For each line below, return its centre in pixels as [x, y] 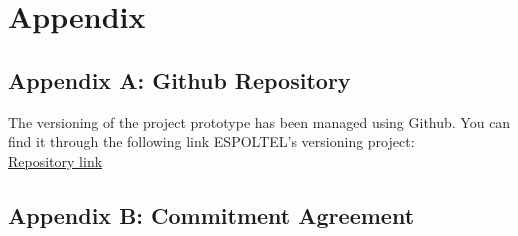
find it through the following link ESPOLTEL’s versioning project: [211, 141]
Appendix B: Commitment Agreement [211, 214]
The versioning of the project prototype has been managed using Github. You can [259, 121]
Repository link [55, 160]
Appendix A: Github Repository [179, 79]
